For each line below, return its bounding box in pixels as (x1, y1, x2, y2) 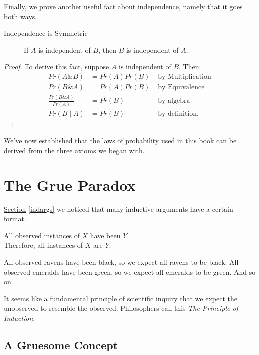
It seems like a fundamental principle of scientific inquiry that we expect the (4, 293, 237, 303)
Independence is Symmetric (4, 28, 88, 38)
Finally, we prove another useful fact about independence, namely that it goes (4, 1, 243, 11)
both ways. (4, 11, 37, 21)
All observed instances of (4, 230, 80, 240)
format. (4, 213, 26, 224)
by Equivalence (158, 84, 205, 91)
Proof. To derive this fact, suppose (4, 61, 109, 72)
